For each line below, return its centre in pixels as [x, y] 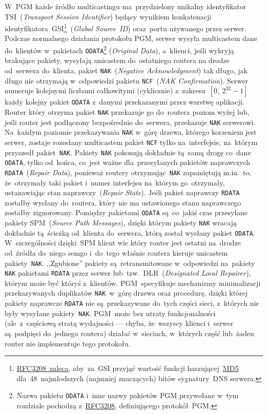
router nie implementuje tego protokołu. [68, 343]
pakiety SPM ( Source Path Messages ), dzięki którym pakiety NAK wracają [121, 222]
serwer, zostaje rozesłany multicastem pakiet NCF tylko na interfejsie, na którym [131, 142]
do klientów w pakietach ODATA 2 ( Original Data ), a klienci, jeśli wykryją [119, 49]
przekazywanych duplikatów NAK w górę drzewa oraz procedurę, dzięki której [126, 293]
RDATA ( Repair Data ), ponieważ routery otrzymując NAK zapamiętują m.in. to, [128, 172]
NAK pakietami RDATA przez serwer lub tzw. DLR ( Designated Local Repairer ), [128, 273]
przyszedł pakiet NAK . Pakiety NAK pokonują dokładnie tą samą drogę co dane [128, 152]
